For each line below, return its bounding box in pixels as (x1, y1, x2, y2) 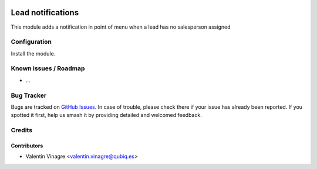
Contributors (11, 142, 43, 149)
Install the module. (11, 50, 56, 57)
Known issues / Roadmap (11, 64, 85, 73)
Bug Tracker (11, 91, 47, 99)
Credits (11, 126, 32, 134)
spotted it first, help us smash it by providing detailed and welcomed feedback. (11, 112, 202, 119)
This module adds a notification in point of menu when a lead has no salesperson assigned (11, 23, 231, 30)
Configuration (11, 38, 52, 46)
